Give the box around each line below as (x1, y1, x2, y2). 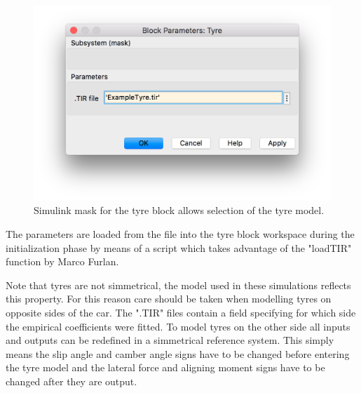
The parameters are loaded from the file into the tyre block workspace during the (6, 227, 355, 241)
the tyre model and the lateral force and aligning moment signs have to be (6, 360, 325, 375)
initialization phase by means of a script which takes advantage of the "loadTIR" (6, 240, 352, 255)
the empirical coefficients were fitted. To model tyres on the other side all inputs (6, 319, 350, 333)
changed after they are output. (6, 373, 137, 388)
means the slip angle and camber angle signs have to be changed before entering (6, 346, 350, 361)
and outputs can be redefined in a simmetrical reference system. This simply (6, 333, 334, 347)
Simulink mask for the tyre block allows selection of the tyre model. (34, 203, 325, 218)
